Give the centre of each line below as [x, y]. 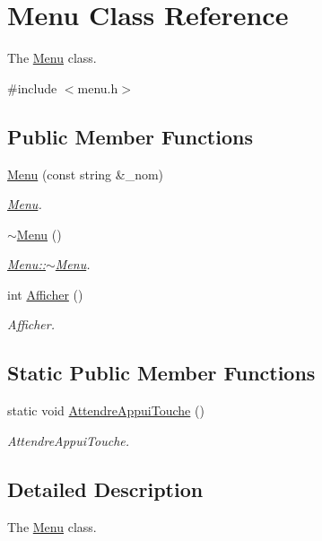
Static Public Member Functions [161, 373]
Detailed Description [105, 489]
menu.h [98, 87]
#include [32, 87]
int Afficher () [45, 294]
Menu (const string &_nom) [86, 174]
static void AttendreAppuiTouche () [106, 410]
